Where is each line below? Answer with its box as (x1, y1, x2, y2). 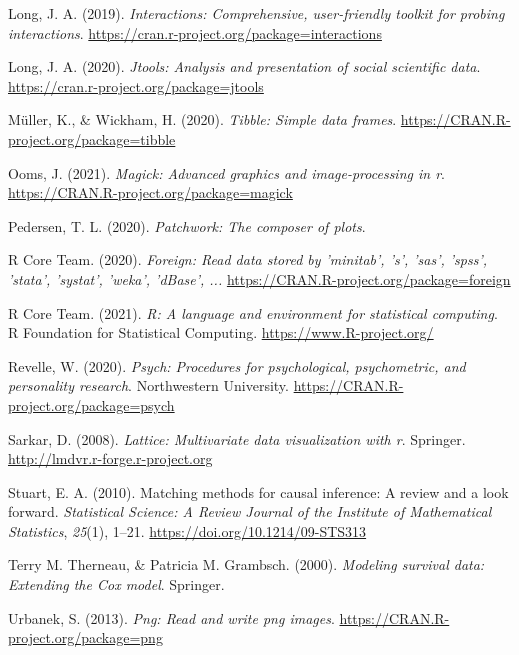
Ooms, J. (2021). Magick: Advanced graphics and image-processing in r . (8, 162, 445, 183)
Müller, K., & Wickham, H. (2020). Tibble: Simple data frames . (8, 109, 397, 130)
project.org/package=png (8, 627, 163, 648)
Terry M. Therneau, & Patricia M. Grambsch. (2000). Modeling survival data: (8, 554, 485, 575)
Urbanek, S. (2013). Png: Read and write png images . (8, 607, 335, 628)
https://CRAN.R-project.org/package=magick (8, 182, 293, 203)
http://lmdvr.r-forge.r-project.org (8, 448, 213, 469)
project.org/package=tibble (8, 128, 176, 149)
